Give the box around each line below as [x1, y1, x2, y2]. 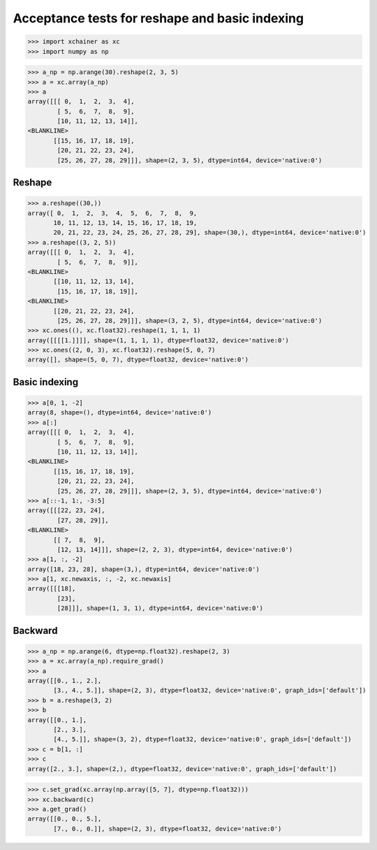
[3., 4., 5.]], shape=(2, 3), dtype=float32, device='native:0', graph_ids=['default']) [53, 686, 367, 695]
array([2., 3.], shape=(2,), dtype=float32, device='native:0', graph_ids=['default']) [27, 765, 337, 772]
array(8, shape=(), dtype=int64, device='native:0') [27, 409, 212, 417]
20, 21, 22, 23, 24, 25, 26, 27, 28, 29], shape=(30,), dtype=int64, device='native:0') [53, 229, 367, 237]
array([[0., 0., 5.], [27, 815, 102, 823]
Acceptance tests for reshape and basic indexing [13, 10, 304, 26]
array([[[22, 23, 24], [27, 507, 105, 514]
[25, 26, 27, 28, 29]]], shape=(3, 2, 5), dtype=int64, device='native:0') [57, 317, 323, 324]
